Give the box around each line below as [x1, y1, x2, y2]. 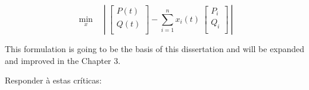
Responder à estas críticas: [5, 74, 102, 86]
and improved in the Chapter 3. [5, 54, 121, 66]
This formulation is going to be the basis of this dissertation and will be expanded [5, 43, 305, 54]
